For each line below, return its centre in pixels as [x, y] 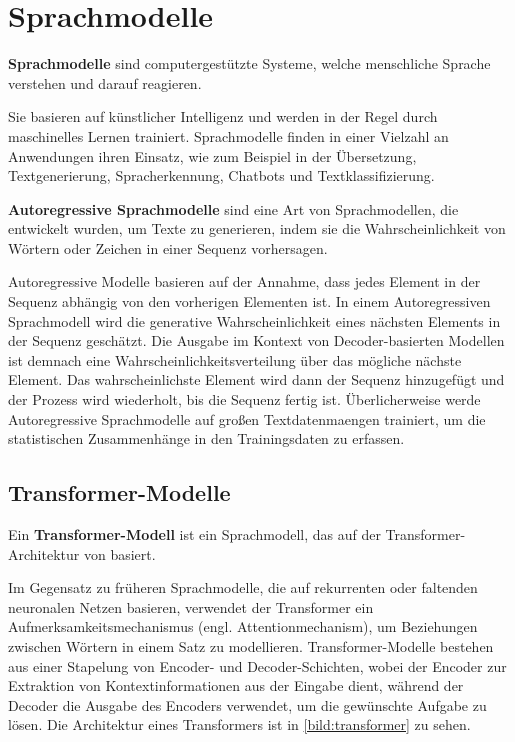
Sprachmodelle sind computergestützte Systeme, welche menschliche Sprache [249, 63]
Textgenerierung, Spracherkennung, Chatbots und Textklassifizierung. [221, 175]
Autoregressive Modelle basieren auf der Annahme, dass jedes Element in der [244, 281]
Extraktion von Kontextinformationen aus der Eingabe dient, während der [236, 685]
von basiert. [119, 553]
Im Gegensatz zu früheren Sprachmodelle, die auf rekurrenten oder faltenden [243, 587]
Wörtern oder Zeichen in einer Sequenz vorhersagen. [168, 247]
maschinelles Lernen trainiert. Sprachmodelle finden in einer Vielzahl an [228, 135]
